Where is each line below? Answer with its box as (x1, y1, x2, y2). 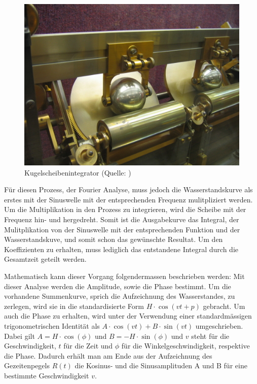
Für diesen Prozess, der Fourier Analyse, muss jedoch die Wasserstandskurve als (4, 184, 253, 195)
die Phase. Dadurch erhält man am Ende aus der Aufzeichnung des (4, 350, 212, 361)
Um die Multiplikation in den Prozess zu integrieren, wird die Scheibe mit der (4, 204, 246, 215)
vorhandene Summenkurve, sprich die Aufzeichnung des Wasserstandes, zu (4, 291, 235, 301)
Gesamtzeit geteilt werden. (4, 254, 87, 264)
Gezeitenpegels (4, 360, 50, 371)
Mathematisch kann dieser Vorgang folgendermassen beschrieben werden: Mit (4, 270, 245, 281)
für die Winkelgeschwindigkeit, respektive (121, 340, 250, 351)
